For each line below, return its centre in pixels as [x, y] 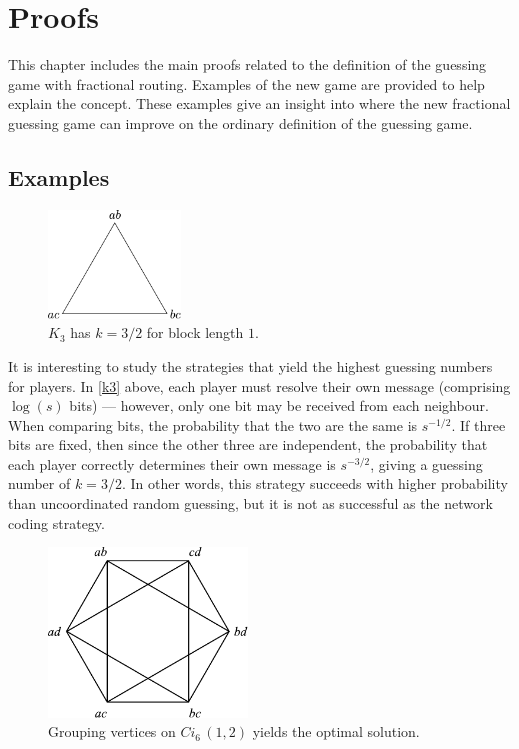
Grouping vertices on [112, 731]
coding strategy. [56, 522]
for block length [195, 332]
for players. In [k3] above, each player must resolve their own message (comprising [259, 385]
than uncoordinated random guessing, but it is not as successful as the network [250, 503]
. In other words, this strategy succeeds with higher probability [314, 483]
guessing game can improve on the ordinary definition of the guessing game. [240, 122]
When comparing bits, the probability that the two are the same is [213, 424]
